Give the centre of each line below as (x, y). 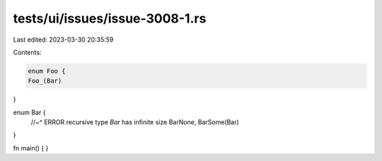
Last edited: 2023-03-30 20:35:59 (63, 40)
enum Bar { (29, 112)
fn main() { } (31, 148)
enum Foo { (47, 71)
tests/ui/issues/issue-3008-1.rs (110, 18)
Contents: (27, 52)
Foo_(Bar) (45, 81)
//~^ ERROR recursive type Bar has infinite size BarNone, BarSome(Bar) (135, 122)
